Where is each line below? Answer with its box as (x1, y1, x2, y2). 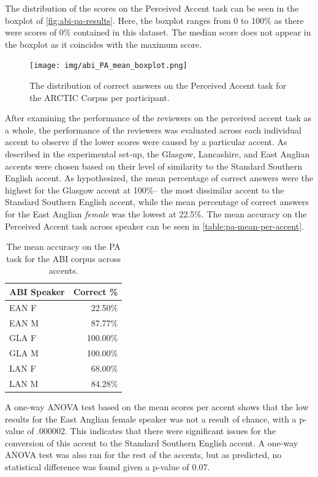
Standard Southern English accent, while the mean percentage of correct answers (5, 195, 309, 208)
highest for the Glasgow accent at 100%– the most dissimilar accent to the (5, 183, 284, 196)
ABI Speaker (9, 285, 65, 298)
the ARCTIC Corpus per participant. (29, 91, 170, 103)
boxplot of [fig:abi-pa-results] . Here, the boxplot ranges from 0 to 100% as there (5, 13, 304, 26)
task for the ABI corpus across (6, 252, 121, 265)
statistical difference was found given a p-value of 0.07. (5, 460, 210, 473)
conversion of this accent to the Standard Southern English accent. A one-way (5, 436, 298, 449)
